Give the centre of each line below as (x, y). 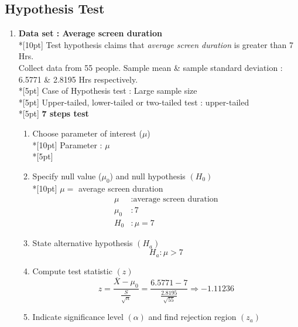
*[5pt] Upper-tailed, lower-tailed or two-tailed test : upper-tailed (134, 102)
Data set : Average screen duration (90, 33)
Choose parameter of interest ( (87, 133)
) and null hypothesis (148, 176)
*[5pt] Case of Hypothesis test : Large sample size (108, 91)
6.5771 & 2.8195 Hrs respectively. (78, 79)
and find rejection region (192, 317)
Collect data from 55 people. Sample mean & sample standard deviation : (150, 67)
